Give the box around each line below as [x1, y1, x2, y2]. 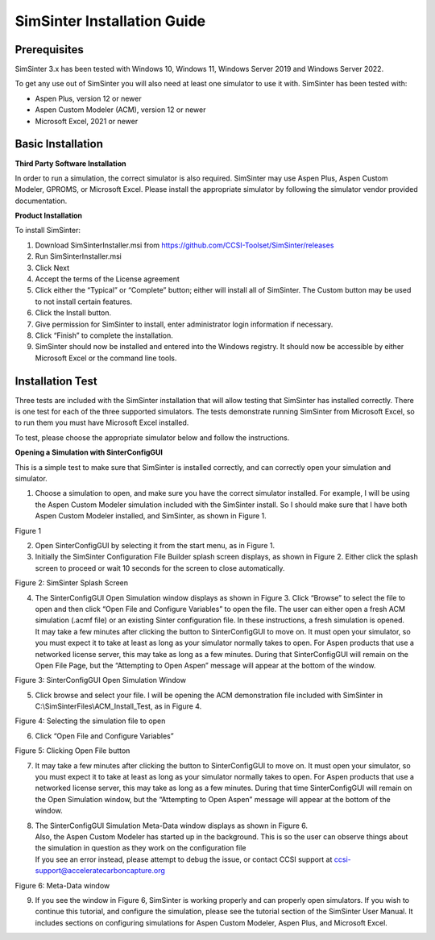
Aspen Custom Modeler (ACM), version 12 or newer [35, 105, 206, 114]
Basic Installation [14, 137, 104, 151]
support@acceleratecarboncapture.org [35, 866, 165, 876]
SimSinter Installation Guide [14, 12, 206, 30]
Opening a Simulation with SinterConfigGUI [14, 447, 163, 457]
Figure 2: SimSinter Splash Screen [14, 578, 129, 588]
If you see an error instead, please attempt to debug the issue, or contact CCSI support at [35, 855, 333, 864]
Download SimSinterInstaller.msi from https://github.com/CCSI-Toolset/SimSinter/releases [35, 240, 334, 250]
